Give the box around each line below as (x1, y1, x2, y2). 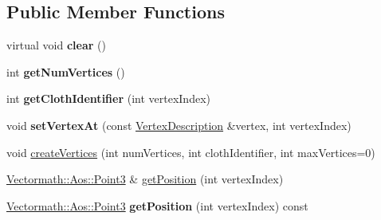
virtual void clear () (6, 37, 106, 53)
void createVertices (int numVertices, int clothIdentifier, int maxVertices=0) (6, 143, 375, 160)
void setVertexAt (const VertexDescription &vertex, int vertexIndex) (6, 116, 352, 133)
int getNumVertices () (6, 63, 125, 80)
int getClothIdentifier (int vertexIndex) (6, 90, 210, 107)
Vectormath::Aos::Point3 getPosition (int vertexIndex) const (6, 197, 308, 214)
